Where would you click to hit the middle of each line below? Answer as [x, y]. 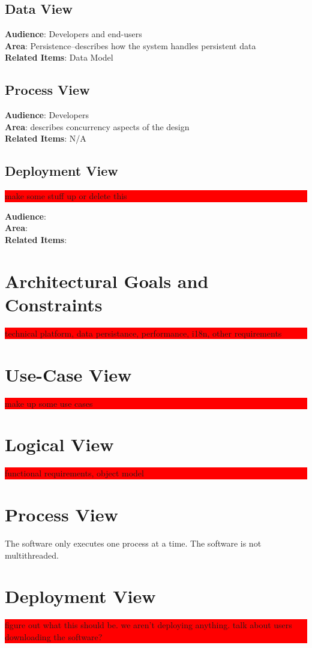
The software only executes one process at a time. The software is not [133, 543]
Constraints [54, 304]
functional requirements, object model [74, 473]
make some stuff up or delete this [66, 196]
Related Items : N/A [46, 138]
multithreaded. [32, 555]
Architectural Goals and [107, 280]
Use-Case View [68, 374]
